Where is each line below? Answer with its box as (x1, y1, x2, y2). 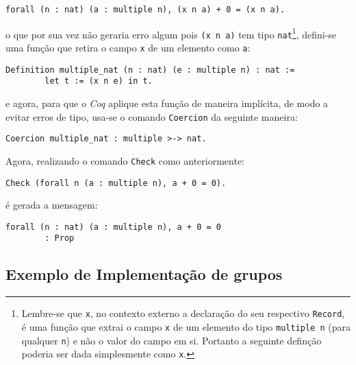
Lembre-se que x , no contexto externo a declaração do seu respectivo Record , (21, 306, 345, 320)
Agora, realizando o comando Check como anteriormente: (5, 153, 244, 167)
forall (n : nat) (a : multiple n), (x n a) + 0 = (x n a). (5, 5, 285, 14)
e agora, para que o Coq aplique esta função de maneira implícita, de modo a (5, 95, 329, 110)
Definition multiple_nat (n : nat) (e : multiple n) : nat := (5, 64, 295, 75)
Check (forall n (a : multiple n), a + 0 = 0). (5, 178, 227, 188)
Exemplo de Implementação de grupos (5, 263, 283, 285)
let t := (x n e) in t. (44, 76, 153, 86)
